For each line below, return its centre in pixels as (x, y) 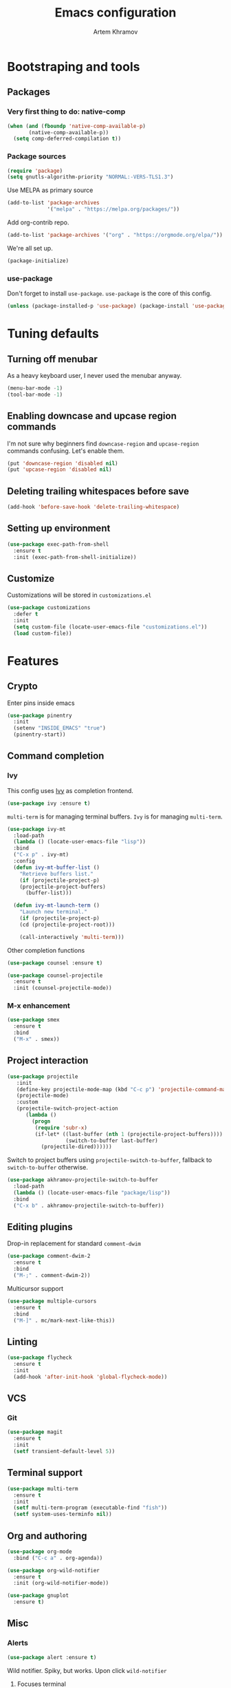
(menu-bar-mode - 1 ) (35, 388)
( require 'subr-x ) (61, 1128)
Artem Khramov (115, 32)
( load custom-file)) (43, 633)
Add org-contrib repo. (38, 222)
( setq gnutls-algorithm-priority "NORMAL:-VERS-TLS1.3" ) (90, 177)
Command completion (56, 756)
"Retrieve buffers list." (57, 874)
